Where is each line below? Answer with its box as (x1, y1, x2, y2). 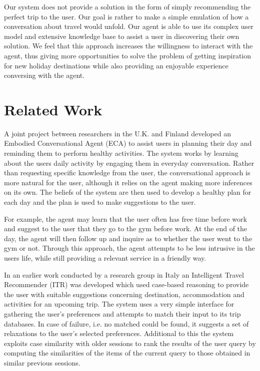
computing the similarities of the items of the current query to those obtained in (4, 348, 250, 358)
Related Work (4, 99, 102, 119)
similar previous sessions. (4, 357, 80, 368)
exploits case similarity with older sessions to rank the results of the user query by (4, 338, 256, 348)
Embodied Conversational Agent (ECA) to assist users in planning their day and (4, 138, 252, 148)
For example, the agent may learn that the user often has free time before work (4, 213, 247, 224)
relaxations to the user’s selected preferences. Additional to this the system (4, 328, 234, 339)
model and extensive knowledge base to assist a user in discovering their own (4, 30, 239, 41)
